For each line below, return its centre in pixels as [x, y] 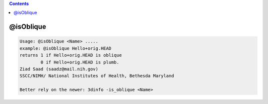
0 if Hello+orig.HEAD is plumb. [80, 62]
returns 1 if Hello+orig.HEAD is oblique [71, 55]
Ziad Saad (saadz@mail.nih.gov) [59, 69]
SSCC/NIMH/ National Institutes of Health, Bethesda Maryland [97, 76]
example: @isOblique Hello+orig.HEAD [66, 48]
